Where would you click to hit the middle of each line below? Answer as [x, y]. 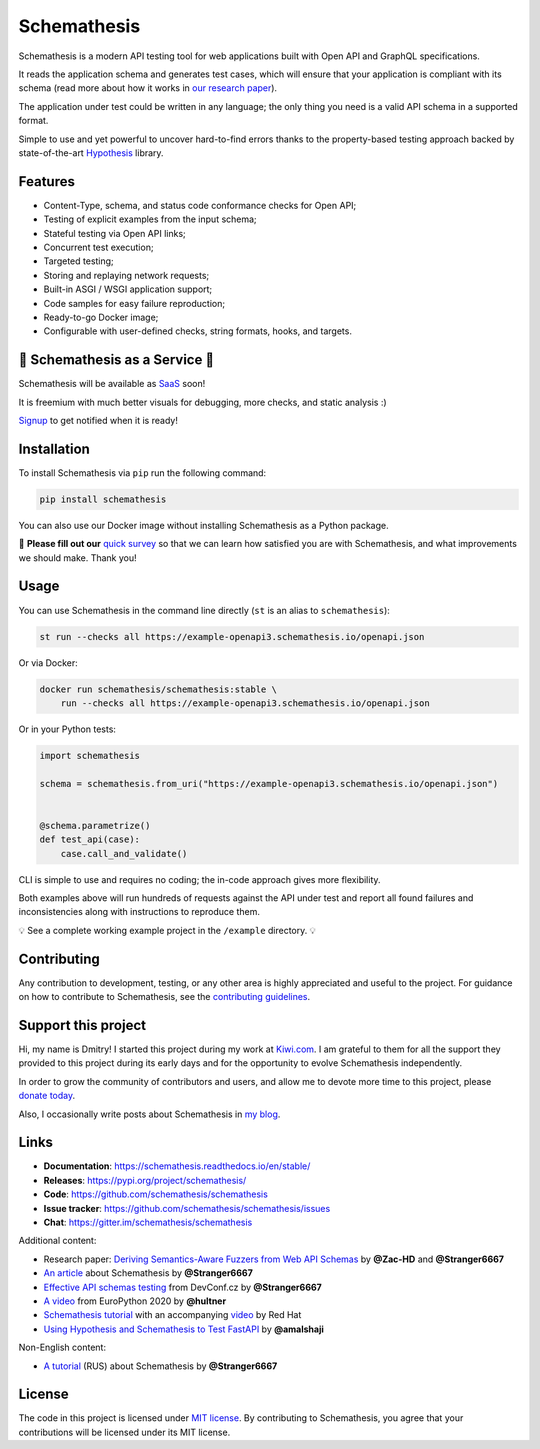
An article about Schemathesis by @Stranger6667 [148, 1273]
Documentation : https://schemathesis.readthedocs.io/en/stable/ [177, 1166]
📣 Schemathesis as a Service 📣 [116, 360]
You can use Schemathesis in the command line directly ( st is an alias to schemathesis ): [204, 610]
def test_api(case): [89, 839]
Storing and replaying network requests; [126, 275]
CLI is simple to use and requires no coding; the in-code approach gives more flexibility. [199, 879]
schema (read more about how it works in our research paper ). [148, 88]
